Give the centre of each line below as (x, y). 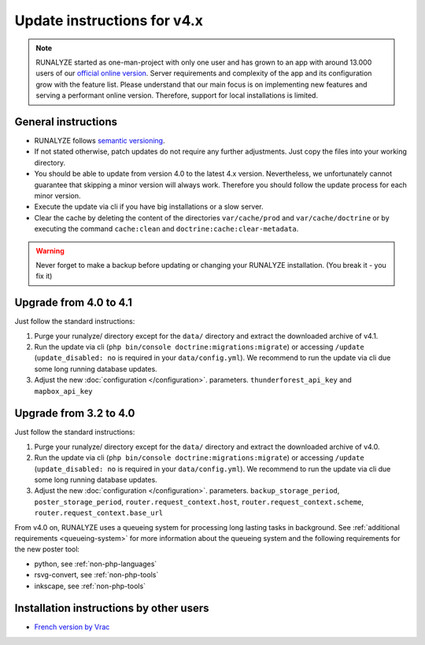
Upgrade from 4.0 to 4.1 (74, 303)
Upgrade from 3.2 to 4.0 (75, 413)
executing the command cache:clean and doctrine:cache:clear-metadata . (166, 229)
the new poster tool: (47, 549)
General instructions (66, 122)
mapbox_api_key (64, 391)
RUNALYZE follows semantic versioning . (100, 141)
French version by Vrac (72, 627)
